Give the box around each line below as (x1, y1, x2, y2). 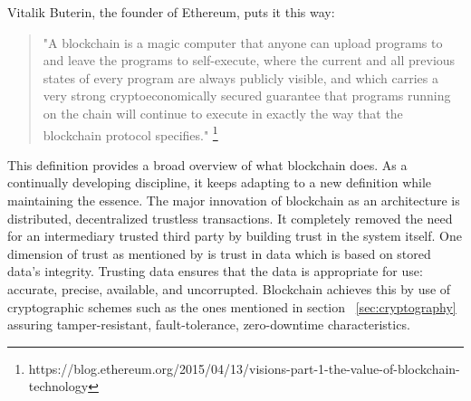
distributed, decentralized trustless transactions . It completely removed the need (7, 208, 453, 227)
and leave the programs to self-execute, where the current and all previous (43, 51, 456, 70)
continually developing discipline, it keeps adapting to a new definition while (7, 173, 432, 192)
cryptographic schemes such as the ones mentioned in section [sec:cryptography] (7, 297, 457, 316)
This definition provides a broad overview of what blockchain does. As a (7, 155, 408, 174)
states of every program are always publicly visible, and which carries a (43, 68, 438, 87)
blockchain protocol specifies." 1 (43, 122, 218, 144)
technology (28, 377, 89, 396)
